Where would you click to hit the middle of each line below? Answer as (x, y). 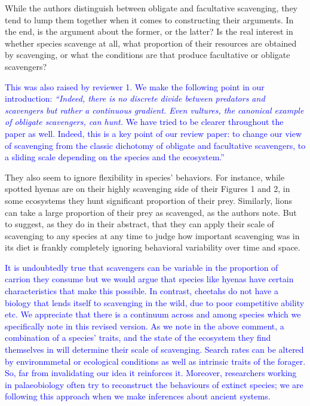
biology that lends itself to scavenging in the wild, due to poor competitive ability (155, 302)
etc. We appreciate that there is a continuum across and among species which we (153, 314)
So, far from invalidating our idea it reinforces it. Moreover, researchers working (151, 373)
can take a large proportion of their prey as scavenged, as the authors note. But (151, 212)
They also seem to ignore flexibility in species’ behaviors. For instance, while (145, 177)
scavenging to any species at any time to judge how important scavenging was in (152, 235)
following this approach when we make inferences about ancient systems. (138, 396)
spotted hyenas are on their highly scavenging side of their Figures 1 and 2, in (148, 189)
